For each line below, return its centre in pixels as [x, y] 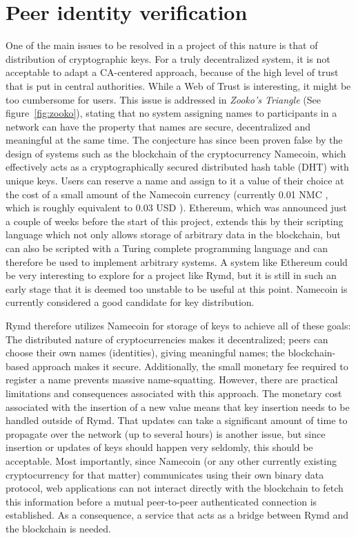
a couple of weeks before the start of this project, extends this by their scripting [175, 221]
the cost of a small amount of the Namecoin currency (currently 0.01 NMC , [167, 194]
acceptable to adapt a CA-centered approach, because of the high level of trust [172, 72]
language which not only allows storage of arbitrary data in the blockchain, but [173, 234]
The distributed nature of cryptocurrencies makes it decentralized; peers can [167, 339]
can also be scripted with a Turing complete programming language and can [167, 248]
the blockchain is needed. [58, 528]
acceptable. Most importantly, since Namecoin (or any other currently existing [171, 460]
